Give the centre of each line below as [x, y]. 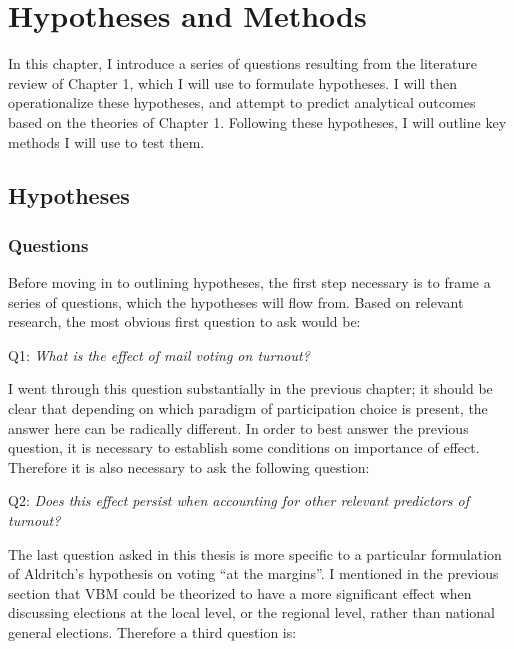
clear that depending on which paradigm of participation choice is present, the [248, 408]
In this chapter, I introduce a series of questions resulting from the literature [242, 63]
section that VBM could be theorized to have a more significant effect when [240, 592]
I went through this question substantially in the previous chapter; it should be [250, 388]
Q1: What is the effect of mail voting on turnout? [159, 354]
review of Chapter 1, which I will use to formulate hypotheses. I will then [233, 82]
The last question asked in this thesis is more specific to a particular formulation [255, 553]
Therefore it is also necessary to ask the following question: [189, 466]
